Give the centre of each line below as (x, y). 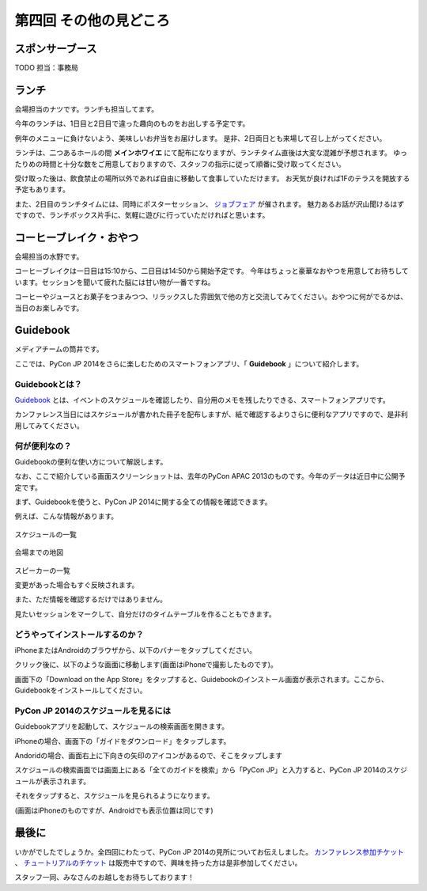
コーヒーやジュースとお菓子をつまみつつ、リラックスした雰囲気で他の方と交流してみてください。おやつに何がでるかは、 (211, 297)
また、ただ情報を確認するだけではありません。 (91, 599)
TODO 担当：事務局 (47, 68)
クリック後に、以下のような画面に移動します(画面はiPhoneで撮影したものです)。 (146, 665)
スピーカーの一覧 (42, 571)
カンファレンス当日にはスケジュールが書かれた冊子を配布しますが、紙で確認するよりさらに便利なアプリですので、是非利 (212, 415)
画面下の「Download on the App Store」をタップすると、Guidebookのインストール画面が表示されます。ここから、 (202, 679)
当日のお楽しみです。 (49, 308)
